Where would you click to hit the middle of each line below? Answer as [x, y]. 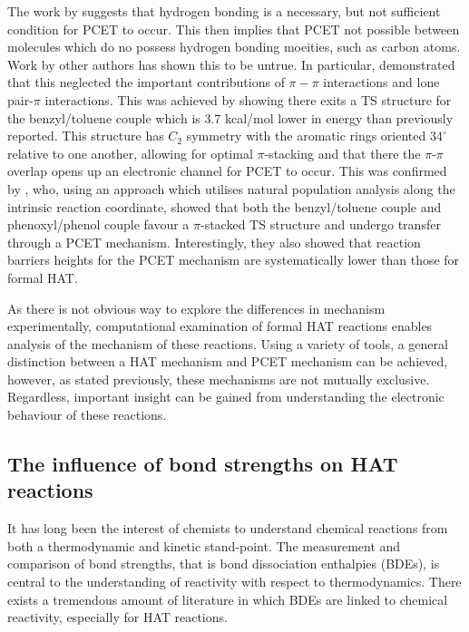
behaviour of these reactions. [87, 415]
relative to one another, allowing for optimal [130, 153]
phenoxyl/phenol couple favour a [98, 224]
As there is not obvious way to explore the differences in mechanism [196, 308]
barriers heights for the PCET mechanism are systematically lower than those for [234, 260]
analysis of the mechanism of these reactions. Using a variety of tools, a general [228, 343]
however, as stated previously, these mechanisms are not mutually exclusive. [219, 379]
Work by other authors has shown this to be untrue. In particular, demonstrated [231, 64]
